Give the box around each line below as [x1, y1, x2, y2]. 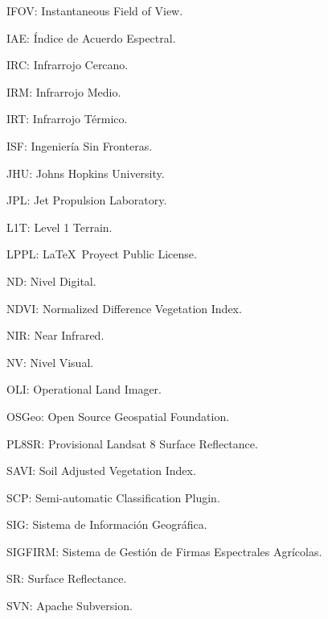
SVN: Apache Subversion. [6, 597, 133, 614]
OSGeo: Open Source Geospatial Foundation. [6, 407, 230, 424]
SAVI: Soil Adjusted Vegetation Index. [6, 462, 196, 479]
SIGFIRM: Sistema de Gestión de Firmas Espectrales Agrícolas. [6, 543, 322, 559]
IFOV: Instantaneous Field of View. [6, 2, 183, 19]
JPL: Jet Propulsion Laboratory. [6, 192, 167, 208]
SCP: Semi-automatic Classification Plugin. [6, 489, 220, 506]
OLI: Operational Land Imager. [6, 381, 162, 398]
